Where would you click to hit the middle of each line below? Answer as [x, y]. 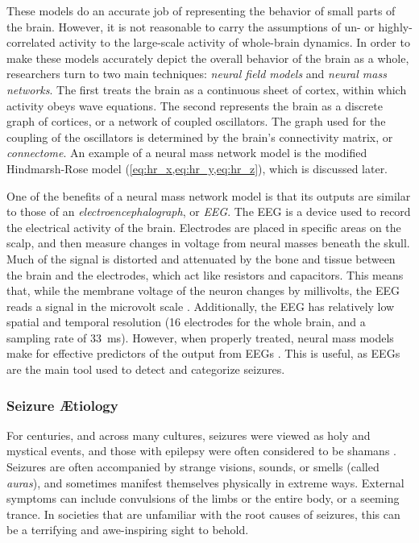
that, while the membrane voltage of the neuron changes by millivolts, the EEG [203, 290]
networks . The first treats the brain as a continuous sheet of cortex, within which [207, 89]
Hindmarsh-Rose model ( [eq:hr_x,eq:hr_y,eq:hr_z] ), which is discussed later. [197, 168]
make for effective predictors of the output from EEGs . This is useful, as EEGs [203, 353]
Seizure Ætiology [62, 405]
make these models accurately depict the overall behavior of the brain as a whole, [208, 58]
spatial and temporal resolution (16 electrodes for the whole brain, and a [186, 322]
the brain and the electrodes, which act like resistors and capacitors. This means [205, 274]
